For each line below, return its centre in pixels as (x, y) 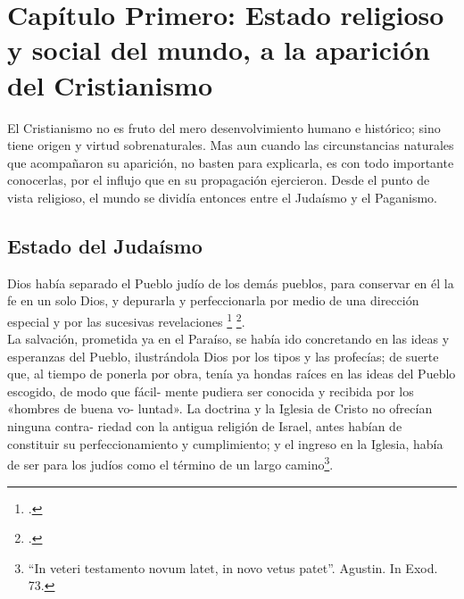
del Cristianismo (110, 84)
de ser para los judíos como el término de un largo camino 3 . (170, 463)
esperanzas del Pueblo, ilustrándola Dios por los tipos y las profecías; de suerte (223, 356)
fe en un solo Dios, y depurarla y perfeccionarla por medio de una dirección (213, 300)
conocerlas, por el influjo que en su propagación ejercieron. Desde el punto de (219, 180)
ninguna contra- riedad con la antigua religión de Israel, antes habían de (205, 426)
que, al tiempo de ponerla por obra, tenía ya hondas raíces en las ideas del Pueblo (232, 374)
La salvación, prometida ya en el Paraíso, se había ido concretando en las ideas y (228, 339)
